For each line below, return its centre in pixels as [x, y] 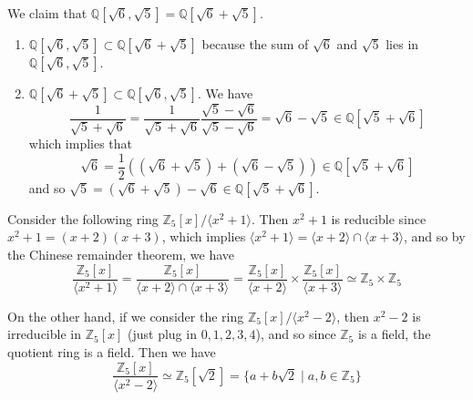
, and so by [434, 236]
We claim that [47, 13]
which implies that [81, 144]
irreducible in [44, 334]
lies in [402, 44]
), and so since [296, 334]
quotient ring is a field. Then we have [112, 351]
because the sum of [255, 44]
